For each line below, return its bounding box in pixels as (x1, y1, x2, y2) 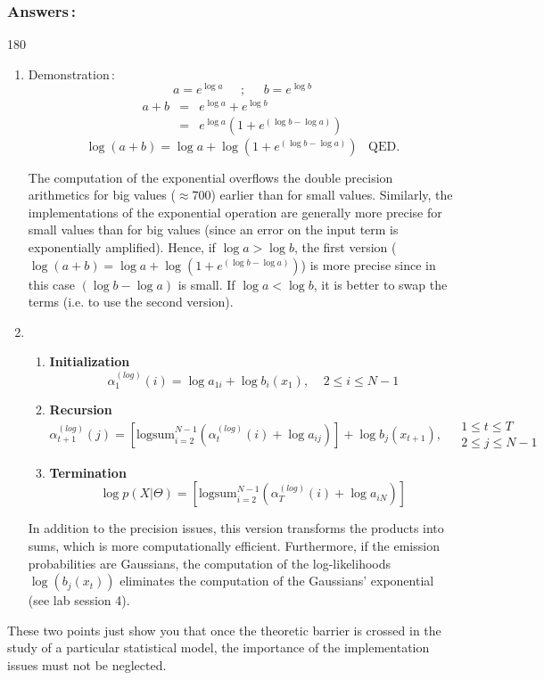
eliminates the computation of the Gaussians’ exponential (120, 571, 434, 590)
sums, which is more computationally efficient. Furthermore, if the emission (28, 537, 440, 555)
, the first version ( (293, 238, 397, 256)
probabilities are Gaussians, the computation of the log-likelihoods (28, 553, 392, 572)
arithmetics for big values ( (28, 185, 176, 204)
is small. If (177, 274, 235, 293)
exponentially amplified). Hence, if (28, 238, 216, 256)
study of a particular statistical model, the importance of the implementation (7, 638, 430, 657)
